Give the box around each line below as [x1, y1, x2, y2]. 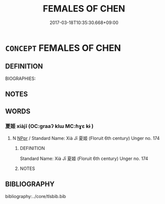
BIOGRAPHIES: [5, 75, 36, 81]
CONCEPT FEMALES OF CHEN [5, 42, 121, 53]
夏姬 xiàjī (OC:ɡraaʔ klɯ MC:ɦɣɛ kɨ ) [5, 123, 94, 130]
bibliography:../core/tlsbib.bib [5, 193, 66, 199]
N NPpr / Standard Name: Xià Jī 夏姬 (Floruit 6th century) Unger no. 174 [12, 135, 160, 141]
